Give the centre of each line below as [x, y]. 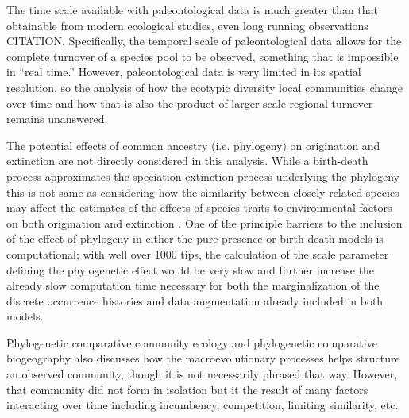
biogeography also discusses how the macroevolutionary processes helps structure [203, 358]
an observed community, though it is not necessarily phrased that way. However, [202, 374]
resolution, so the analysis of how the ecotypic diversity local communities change [205, 87]
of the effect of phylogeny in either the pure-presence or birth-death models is [195, 238]
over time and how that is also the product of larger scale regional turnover [190, 103]
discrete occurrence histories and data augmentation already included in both [195, 300]
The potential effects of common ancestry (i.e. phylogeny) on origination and [193, 145]
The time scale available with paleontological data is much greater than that [193, 10]
